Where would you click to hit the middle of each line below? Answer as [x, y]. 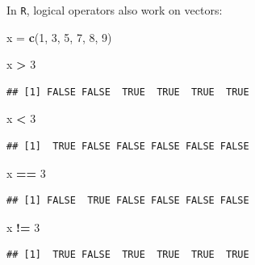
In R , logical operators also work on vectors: [115, 10]
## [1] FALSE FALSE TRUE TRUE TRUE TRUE [128, 92]
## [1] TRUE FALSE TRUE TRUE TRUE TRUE [128, 255]
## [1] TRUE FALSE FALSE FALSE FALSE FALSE [128, 147]
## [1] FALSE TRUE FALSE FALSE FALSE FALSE [128, 201]
